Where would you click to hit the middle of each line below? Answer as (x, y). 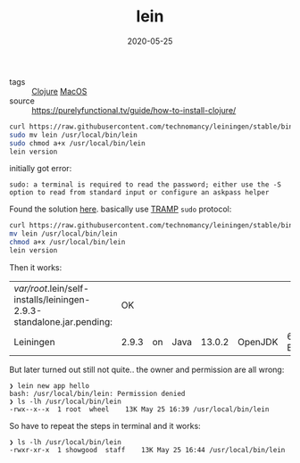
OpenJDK (258, 342)
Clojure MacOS (59, 91)
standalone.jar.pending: (63, 321)
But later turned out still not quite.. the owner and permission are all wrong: (147, 369)
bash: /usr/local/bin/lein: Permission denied (97, 393)
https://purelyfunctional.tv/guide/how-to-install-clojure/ (134, 110)
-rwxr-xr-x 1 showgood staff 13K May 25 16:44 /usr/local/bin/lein (147, 450)
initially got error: (41, 169)
